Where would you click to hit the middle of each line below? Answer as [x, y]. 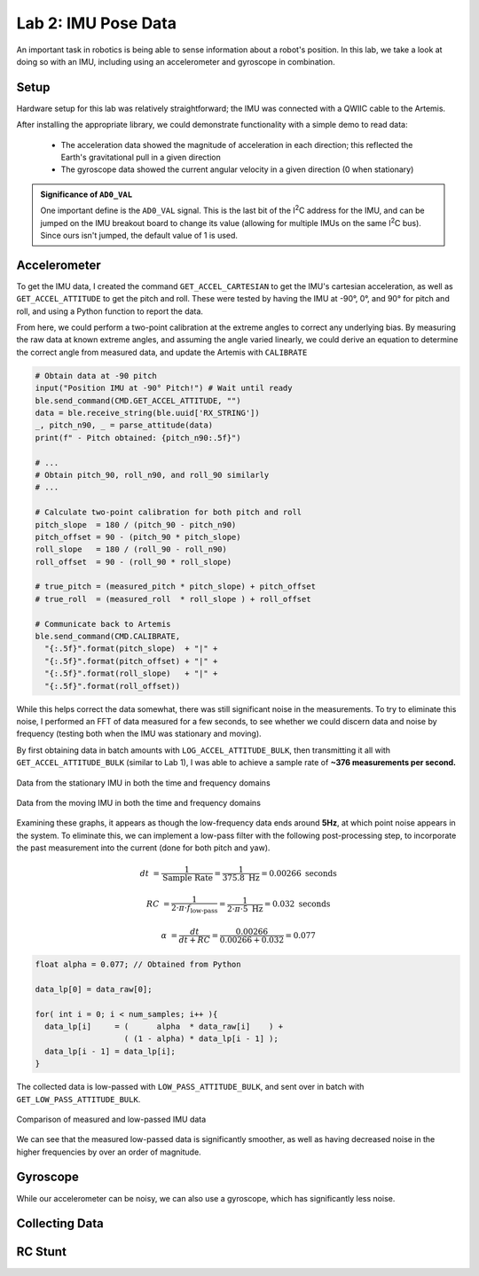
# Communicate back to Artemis [103, 624]
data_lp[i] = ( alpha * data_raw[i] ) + [164, 1026]
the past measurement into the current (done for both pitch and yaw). [143, 848]
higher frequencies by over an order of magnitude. [109, 1152]
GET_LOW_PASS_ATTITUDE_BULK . [79, 1099]
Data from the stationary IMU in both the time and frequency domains [143, 783]
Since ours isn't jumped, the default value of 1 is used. [139, 235]
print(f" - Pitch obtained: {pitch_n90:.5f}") [138, 438]
